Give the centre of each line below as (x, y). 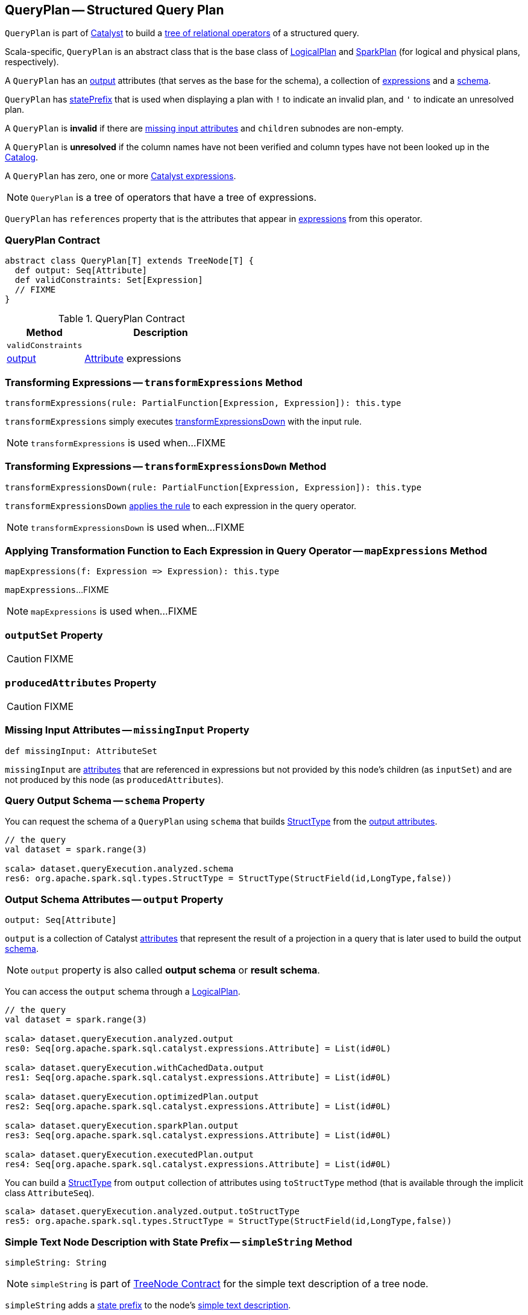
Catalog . (22, 157)
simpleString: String (56, 1262)
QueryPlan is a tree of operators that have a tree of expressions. (174, 198)
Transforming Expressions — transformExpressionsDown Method (166, 467)
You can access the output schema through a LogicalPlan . (123, 992)
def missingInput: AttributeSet (81, 751)
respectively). (32, 62)
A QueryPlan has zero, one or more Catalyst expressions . (121, 176)
